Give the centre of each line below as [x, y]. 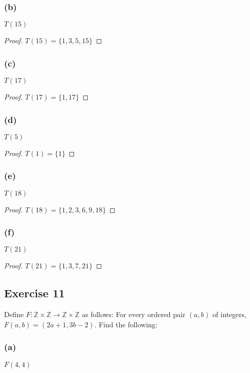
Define [14, 314]
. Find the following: [126, 324]
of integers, [229, 314]
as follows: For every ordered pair [134, 314]
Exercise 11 [34, 293]
